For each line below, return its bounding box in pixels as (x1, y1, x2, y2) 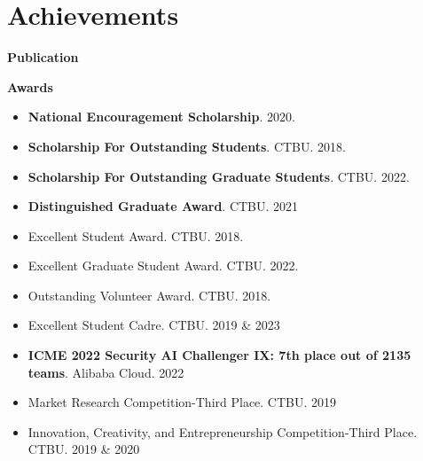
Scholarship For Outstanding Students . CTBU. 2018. (27, 137, 346, 155)
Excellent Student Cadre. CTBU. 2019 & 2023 (27, 316, 280, 334)
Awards (7, 77, 53, 96)
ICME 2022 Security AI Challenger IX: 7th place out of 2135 (27, 346, 411, 364)
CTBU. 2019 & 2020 (27, 440, 140, 458)
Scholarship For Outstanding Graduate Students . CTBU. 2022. (27, 167, 410, 185)
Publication (7, 48, 79, 66)
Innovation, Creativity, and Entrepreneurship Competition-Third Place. (27, 422, 418, 441)
